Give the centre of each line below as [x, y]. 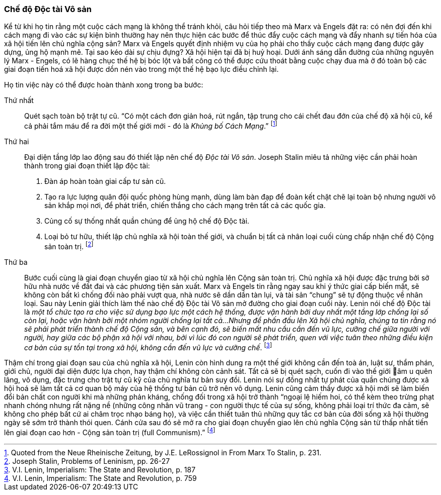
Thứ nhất [19, 101]
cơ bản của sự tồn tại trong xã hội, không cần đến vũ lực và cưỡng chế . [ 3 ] [148, 346]
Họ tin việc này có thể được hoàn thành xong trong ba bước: [104, 85]
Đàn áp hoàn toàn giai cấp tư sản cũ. [105, 181]
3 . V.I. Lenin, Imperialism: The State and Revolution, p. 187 [100, 470]
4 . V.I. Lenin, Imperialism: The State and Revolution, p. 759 [100, 478]
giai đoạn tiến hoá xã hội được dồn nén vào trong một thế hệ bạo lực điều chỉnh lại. [141, 69]
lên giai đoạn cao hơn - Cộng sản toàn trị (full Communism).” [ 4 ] [110, 432]
